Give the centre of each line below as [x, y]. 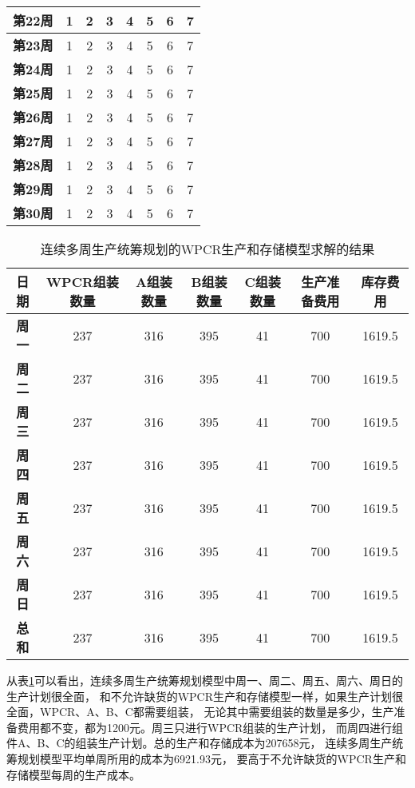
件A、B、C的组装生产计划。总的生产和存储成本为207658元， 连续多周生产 [200, 743]
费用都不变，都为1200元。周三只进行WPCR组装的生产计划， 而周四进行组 [210, 727]
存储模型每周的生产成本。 [73, 774]
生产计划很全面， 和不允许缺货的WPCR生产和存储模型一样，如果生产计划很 [205, 696]
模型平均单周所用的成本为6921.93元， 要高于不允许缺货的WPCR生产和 [223, 758]
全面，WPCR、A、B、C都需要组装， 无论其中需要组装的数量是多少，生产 [200, 712]
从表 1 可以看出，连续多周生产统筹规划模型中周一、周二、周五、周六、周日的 [205, 680]
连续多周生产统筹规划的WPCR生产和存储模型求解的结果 [207, 249]
